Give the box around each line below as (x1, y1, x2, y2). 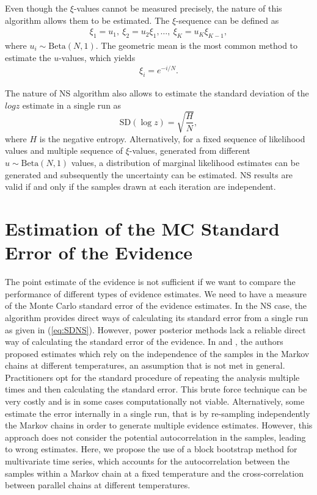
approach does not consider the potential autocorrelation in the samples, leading (5, 430, 306, 443)
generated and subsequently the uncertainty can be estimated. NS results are (5, 168, 293, 181)
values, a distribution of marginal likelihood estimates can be (71, 156, 300, 169)
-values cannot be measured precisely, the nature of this (73, 2, 282, 14)
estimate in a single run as (22, 98, 122, 111)
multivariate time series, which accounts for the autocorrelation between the (5, 455, 290, 468)
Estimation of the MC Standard (5, 216, 280, 240)
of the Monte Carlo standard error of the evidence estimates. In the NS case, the (5, 299, 307, 312)
